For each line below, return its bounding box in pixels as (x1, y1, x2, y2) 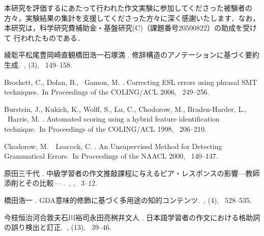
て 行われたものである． (4, 32, 84, 43)
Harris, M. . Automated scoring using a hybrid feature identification (7, 113, 220, 124)
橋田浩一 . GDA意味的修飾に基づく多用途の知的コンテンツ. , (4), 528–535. (4, 194, 252, 205)
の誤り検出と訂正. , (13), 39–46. (4, 222, 111, 232)
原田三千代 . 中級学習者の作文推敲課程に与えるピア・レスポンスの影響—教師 (4, 167, 260, 178)
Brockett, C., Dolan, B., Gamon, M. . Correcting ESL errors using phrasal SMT (4, 76, 257, 87)
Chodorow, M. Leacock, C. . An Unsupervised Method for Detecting (4, 140, 222, 151)
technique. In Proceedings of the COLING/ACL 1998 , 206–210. (4, 123, 207, 134)
